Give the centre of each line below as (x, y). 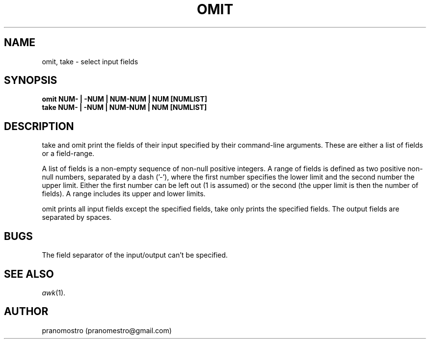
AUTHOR (26, 312)
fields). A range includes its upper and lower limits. (124, 194)
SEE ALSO (29, 274)
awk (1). (54, 292)
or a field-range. (68, 154)
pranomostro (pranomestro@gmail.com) (107, 330)
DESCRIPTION (39, 126)
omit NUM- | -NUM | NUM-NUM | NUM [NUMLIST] (125, 99)
